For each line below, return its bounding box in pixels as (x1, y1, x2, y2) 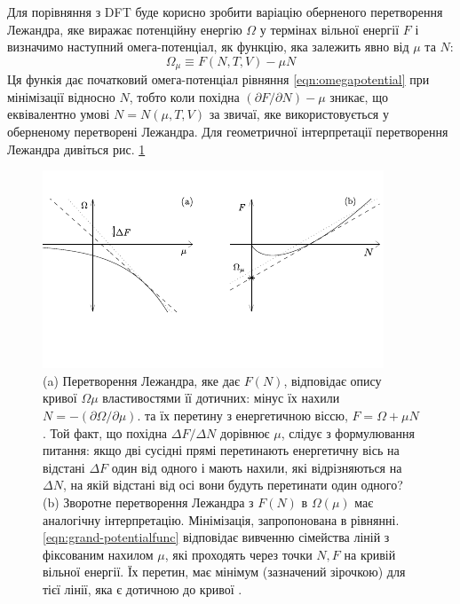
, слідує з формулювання (281, 423, 415, 442)
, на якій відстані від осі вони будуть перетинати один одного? (62, 475, 403, 494)
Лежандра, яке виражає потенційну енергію (7, 20, 242, 38)
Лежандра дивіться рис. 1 (7, 139, 146, 158)
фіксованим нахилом (43, 545, 154, 563)
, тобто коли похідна (129, 87, 240, 106)
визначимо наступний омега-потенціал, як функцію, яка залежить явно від (7, 37, 409, 56)
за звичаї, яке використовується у (209, 105, 389, 123)
